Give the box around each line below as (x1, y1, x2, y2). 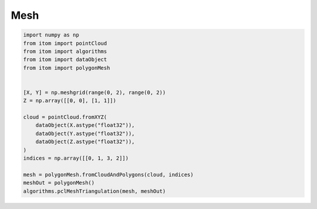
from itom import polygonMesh (23, 65, 110, 71)
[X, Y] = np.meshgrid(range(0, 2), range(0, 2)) (23, 89, 166, 96)
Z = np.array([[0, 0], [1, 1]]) (23, 97, 117, 104)
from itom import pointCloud (23, 40, 107, 46)
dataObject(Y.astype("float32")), (35, 130, 135, 137)
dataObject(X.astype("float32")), (35, 122, 135, 129)
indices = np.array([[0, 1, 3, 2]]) (23, 155, 129, 161)
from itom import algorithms (23, 48, 107, 55)
